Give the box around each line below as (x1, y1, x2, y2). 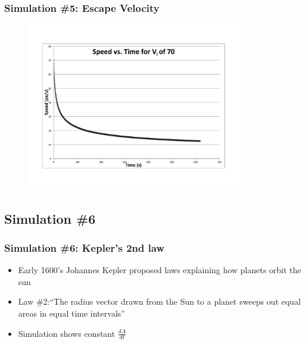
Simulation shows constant (18, 327, 115, 339)
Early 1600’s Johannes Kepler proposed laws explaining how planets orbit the (18, 264, 301, 276)
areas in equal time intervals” (18, 307, 125, 319)
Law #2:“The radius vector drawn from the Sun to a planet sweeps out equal (18, 295, 301, 308)
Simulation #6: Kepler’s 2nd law (4, 240, 165, 255)
